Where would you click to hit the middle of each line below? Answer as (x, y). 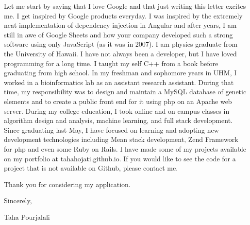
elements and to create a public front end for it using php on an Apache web (118, 101)
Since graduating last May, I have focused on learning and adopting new (111, 130)
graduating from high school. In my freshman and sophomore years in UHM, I (120, 73)
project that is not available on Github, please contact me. (91, 168)
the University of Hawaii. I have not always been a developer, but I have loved (120, 53)
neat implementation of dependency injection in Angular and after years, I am (120, 25)
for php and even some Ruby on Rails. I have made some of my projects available (125, 148)
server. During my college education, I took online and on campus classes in (117, 111)
